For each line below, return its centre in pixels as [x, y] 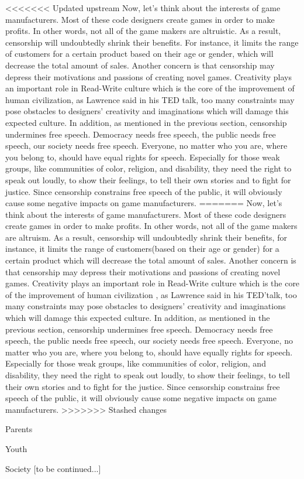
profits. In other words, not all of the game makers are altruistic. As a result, [143, 31]
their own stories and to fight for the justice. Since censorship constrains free [143, 386]
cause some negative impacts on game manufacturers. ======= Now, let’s [144, 203]
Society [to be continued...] [53, 468]
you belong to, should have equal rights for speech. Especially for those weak [143, 157]
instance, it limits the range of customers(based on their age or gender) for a [142, 249]
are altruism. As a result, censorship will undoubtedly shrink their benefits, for [146, 237]
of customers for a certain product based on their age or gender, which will [139, 54]
